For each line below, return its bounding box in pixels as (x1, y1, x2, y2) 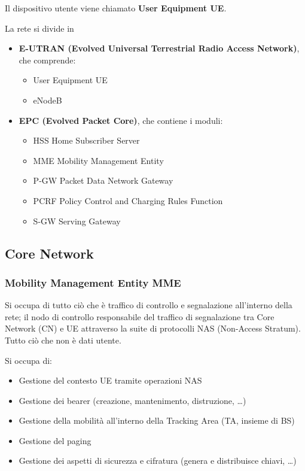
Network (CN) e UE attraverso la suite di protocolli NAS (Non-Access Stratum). (5, 322, 301, 335)
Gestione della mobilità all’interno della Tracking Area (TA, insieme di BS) (19, 414, 295, 427)
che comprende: (19, 53, 76, 66)
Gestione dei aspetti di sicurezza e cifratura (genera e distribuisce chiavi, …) (19, 454, 297, 467)
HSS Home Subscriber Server (33, 134, 140, 147)
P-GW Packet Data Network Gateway (33, 174, 173, 187)
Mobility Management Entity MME (5, 275, 181, 290)
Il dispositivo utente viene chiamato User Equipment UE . (5, 2, 227, 14)
